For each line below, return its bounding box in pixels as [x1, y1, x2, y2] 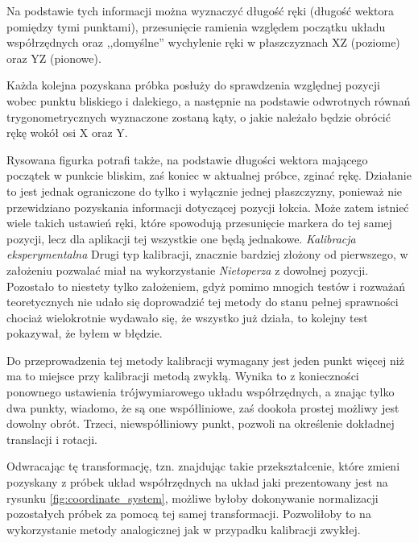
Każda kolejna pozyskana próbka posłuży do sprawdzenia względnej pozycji [6, 77, 380, 93]
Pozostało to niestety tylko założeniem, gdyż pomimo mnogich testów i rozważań [6, 277, 406, 294]
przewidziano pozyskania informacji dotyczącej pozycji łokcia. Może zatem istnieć [6, 198, 409, 215]
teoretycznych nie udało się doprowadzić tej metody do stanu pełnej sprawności [6, 293, 399, 310]
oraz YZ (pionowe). [6, 49, 101, 66]
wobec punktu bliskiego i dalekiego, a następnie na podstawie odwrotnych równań [6, 92, 411, 109]
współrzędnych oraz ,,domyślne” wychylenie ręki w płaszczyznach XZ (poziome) [6, 34, 400, 51]
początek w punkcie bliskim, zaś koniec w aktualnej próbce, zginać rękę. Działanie [6, 167, 412, 184]
